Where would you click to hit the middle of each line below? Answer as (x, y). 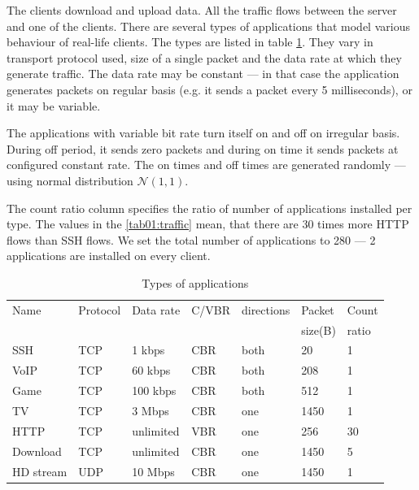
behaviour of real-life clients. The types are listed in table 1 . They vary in (190, 42)
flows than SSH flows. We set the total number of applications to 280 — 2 (191, 239)
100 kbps (154, 390)
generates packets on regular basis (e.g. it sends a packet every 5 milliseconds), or (209, 89)
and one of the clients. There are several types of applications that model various (208, 26)
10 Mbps (153, 471)
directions (266, 309)
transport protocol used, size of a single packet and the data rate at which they (204, 57)
